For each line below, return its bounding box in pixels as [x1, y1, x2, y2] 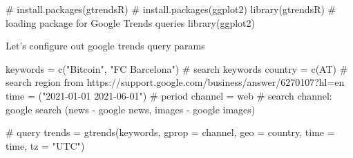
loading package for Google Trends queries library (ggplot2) [6, 15, 256, 30]
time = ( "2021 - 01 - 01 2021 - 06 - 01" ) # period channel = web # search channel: [6, 88, 332, 102]
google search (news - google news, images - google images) [6, 102, 256, 116]
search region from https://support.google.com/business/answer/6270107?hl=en [6, 75, 345, 89]
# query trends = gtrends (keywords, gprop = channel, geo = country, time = [6, 125, 335, 139]
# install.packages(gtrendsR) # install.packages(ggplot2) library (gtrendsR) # [6, 2, 336, 16]
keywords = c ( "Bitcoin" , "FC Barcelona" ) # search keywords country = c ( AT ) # [6, 61, 348, 76]
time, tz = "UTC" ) [6, 138, 85, 153]
